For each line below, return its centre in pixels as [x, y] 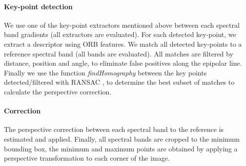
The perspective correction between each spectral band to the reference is [114, 129]
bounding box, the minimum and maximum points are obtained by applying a [121, 148]
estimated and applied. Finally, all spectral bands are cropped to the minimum [122, 138]
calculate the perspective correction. [58, 91]
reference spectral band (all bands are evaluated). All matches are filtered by [119, 53]
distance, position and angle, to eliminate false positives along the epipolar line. [123, 63]
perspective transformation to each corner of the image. [87, 158]
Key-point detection [38, 6]
